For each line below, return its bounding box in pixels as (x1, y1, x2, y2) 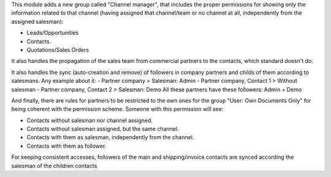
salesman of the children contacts (11, 162, 97, 169)
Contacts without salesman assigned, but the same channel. (26, 125, 179, 132)
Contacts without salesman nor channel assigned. (26, 117, 153, 124)
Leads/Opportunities (26, 29, 79, 37)
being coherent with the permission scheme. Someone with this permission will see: (11, 106, 224, 113)
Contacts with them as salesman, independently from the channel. (26, 134, 194, 141)
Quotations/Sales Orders (26, 46, 89, 53)
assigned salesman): (11, 18, 64, 25)
